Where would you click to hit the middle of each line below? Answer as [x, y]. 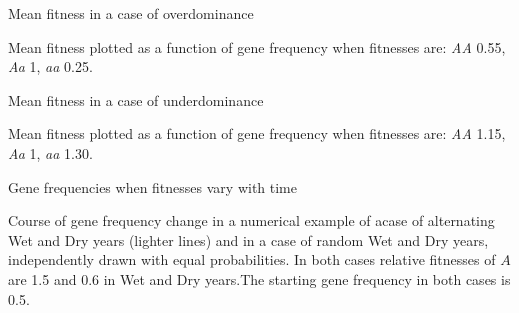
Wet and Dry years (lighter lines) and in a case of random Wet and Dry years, [248, 239]
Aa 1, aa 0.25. [50, 66]
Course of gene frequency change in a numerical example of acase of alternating [251, 220]
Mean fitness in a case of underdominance [136, 99]
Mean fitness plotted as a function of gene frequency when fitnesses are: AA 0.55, [257, 46]
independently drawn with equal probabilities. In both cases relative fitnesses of [252, 259]
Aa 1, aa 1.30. [50, 152]
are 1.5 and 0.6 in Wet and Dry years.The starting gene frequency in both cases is [259, 278]
